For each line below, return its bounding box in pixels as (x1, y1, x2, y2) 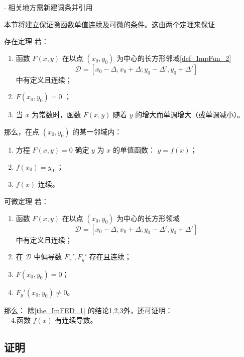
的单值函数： (112, 144, 155, 155)
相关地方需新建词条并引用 (8, 2, 93, 12)
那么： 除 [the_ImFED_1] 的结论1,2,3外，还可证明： (4, 305, 173, 315)
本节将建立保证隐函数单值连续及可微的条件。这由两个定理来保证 (4, 19, 215, 29)
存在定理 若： (4, 36, 49, 46)
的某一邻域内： (72, 126, 122, 136)
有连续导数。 (55, 315, 97, 325)
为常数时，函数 (32, 109, 81, 120)
